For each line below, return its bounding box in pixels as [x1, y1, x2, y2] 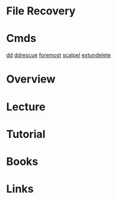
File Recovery [6, 4, 76, 18]
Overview [6, 73, 56, 86]
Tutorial [6, 127, 46, 141]
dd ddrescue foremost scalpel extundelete [6, 52, 111, 59]
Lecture [6, 100, 46, 113]
